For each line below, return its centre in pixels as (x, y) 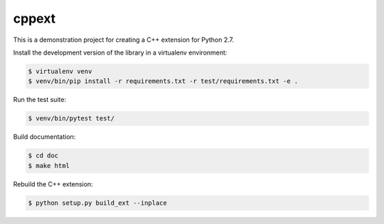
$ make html (49, 166)
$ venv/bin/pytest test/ (71, 118)
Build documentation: (44, 137)
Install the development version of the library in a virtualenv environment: (120, 52)
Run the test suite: (40, 100)
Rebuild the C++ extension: (53, 184)
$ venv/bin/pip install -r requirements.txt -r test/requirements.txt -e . (163, 81)
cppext (34, 18)
